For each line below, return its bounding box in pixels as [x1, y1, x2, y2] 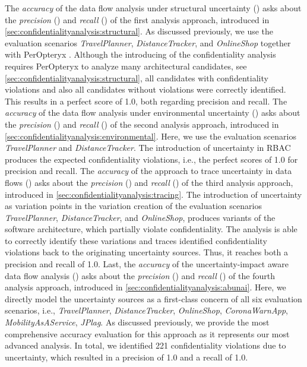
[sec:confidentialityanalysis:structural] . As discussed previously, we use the [5, 25, 274, 37]
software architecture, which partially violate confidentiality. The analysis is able [5, 223, 297, 235]
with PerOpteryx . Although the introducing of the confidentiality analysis [5, 48, 276, 61]
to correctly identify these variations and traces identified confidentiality [5, 234, 267, 246]
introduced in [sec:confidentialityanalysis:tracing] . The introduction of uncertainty [5, 188, 302, 200]
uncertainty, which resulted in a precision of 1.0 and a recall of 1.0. [5, 350, 248, 363]
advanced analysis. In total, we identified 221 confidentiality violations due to [5, 339, 286, 352]
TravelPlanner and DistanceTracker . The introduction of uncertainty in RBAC [5, 141, 291, 154]
